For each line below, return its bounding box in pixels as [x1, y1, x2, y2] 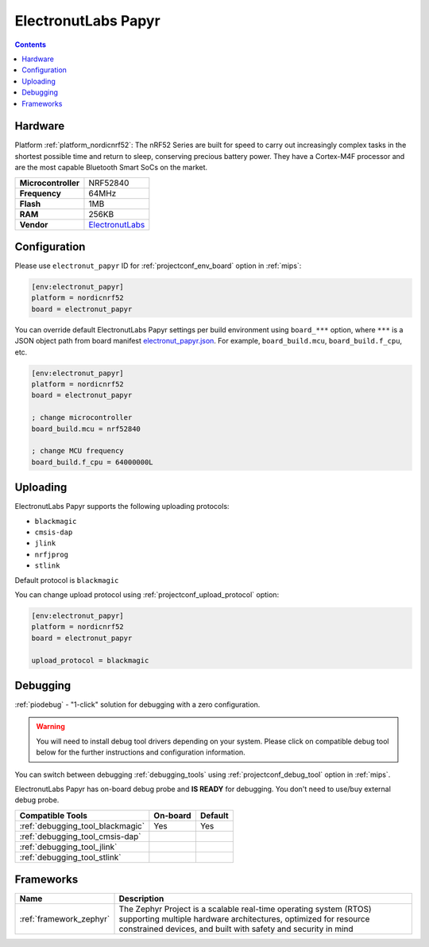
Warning [36, 722, 65, 732]
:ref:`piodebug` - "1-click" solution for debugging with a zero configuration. [14, 700, 261, 709]
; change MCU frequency [31, 446, 125, 456]
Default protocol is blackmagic [14, 575, 119, 584]
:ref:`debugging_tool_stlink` [19, 852, 122, 863]
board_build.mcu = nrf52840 [31, 424, 141, 433]
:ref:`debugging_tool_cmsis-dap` [19, 831, 142, 842]
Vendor [19, 219, 48, 230]
